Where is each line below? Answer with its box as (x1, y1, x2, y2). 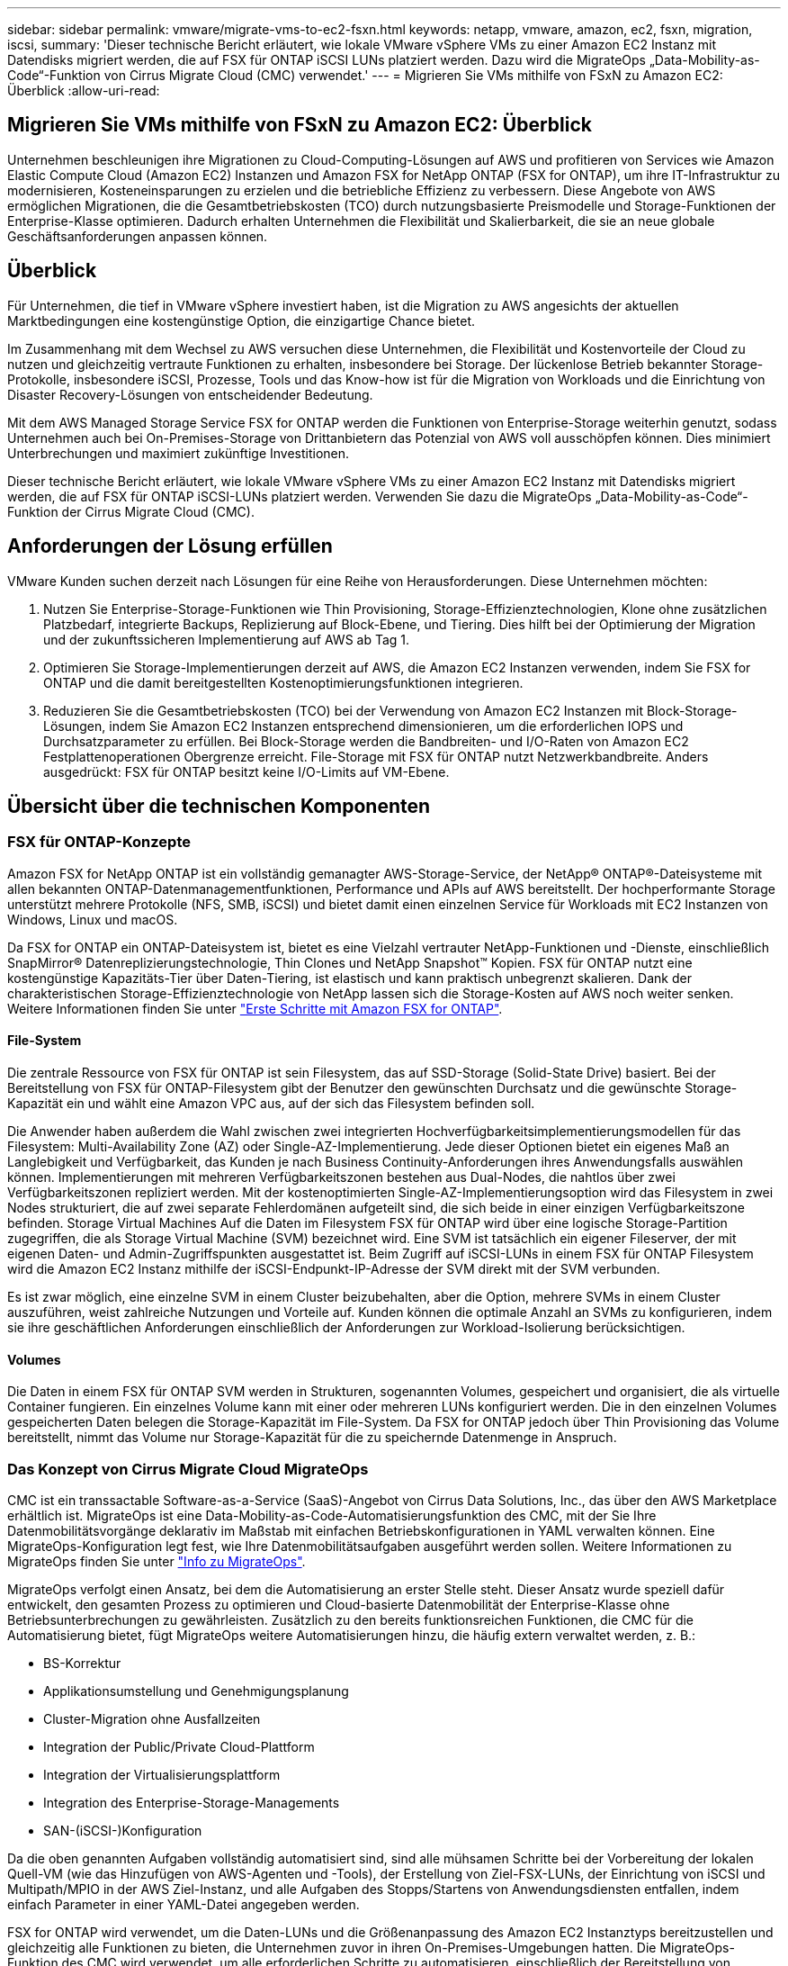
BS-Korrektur (43, 1655, 121, 1671)
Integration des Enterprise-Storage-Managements (43, 1794, 340, 1810)
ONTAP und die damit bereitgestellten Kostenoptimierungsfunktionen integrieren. (43, 674, 524, 690)
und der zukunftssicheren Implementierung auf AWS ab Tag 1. (43, 631, 410, 647)
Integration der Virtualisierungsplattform (43, 1766, 281, 1782)
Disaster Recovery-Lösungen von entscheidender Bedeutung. (7, 386, 373, 402)
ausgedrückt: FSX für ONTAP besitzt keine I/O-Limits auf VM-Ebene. (43, 763, 450, 780)
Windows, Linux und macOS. (7, 911, 178, 927)
